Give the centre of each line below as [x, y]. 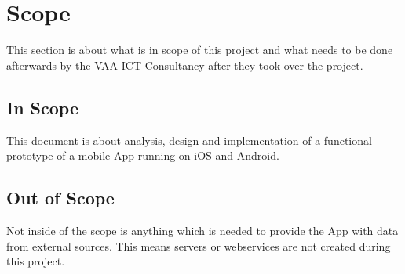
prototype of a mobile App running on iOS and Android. [143, 155]
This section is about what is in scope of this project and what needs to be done [200, 50]
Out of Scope [60, 198]
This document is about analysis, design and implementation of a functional [189, 140]
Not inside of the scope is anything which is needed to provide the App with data [202, 230]
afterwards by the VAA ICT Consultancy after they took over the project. [185, 65]
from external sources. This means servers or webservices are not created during [199, 245]
